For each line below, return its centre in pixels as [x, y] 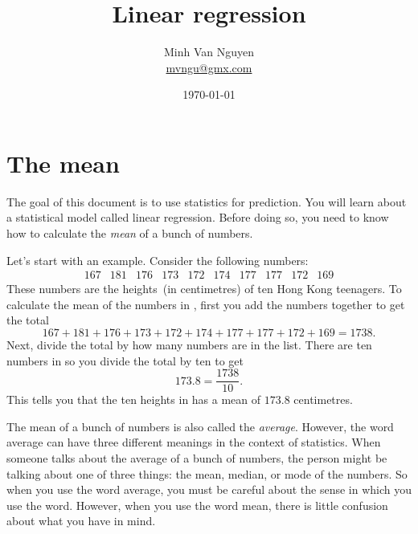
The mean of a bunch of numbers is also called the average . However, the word [200, 426]
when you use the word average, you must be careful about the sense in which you [209, 489]
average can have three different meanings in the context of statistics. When [194, 442]
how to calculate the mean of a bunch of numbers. [130, 233]
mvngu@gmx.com [209, 67]
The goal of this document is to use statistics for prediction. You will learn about [207, 201]
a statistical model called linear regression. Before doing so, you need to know [198, 217]
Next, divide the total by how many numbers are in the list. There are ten [189, 345]
